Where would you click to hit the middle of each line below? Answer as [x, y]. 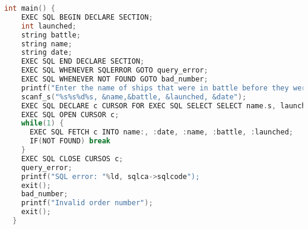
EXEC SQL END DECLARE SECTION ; [83, 62]
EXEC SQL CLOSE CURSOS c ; [72, 159]
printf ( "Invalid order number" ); [87, 203]
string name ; [47, 44]
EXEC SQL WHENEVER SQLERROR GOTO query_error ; [115, 70]
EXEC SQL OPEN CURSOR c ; [70, 114]
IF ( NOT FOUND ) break [70, 141]
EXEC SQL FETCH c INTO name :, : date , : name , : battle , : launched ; [161, 132]
